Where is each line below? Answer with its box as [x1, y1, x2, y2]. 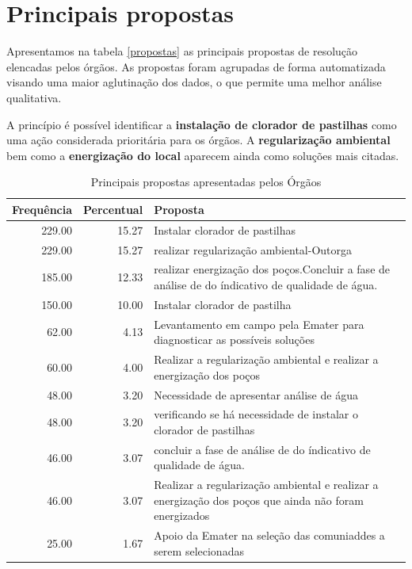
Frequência [12, 200, 73, 217]
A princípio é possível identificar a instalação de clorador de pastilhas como [6, 116, 397, 132]
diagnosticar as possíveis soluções [154, 331, 315, 348]
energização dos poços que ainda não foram [154, 491, 364, 508]
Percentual [83, 200, 143, 217]
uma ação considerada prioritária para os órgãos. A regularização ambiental [6, 132, 391, 148]
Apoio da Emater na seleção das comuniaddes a [154, 527, 385, 544]
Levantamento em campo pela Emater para [154, 315, 364, 332]
